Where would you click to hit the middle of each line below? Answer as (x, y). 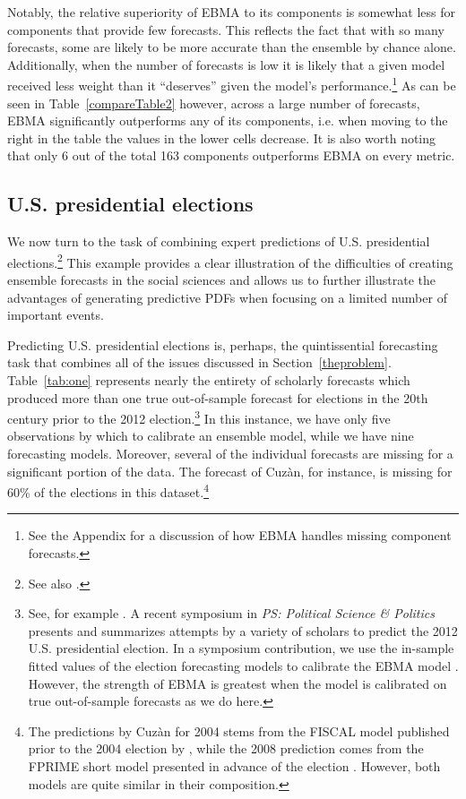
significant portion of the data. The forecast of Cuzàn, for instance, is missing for (230, 471)
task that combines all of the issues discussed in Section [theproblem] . (199, 362)
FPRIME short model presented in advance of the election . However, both (234, 766)
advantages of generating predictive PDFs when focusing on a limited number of (227, 297)
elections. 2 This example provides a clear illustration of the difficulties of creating (230, 261)
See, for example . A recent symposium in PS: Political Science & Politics (231, 613)
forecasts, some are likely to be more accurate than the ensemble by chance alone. (232, 47)
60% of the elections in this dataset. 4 (108, 490)
